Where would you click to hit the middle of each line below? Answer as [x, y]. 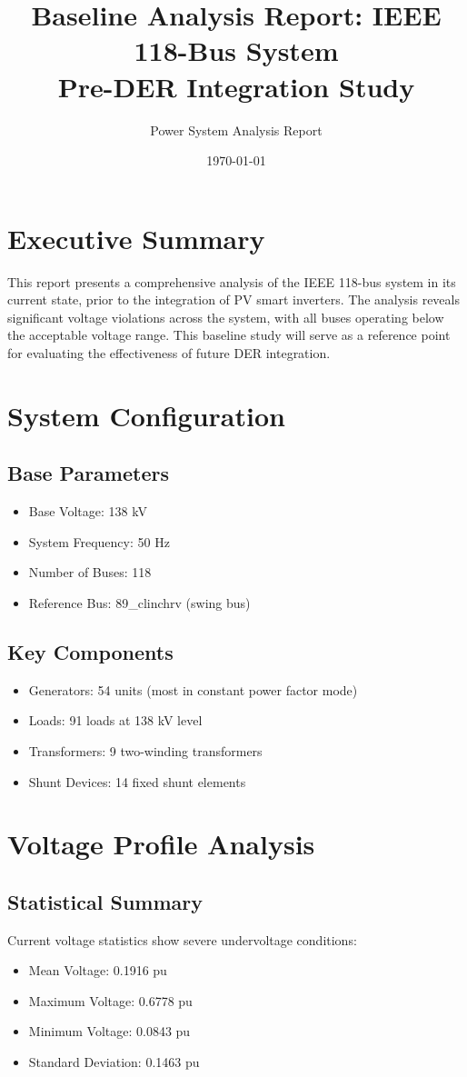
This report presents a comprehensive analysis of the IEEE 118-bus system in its [232, 281]
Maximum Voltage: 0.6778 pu [110, 1000]
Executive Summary [136, 238]
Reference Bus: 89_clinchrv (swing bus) [139, 602]
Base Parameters [88, 473]
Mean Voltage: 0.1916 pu [98, 970]
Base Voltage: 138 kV [88, 511]
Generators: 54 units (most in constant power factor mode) [193, 689]
